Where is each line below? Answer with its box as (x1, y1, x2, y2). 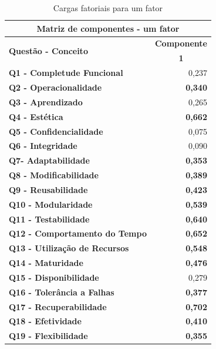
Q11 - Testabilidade (9, 212, 90, 225)
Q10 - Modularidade (9, 198, 93, 210)
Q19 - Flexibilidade (9, 330, 88, 342)
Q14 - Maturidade (9, 257, 83, 269)
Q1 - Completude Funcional (9, 67, 123, 79)
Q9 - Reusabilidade (9, 183, 88, 195)
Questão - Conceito (9, 44, 88, 56)
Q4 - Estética (9, 110, 63, 122)
